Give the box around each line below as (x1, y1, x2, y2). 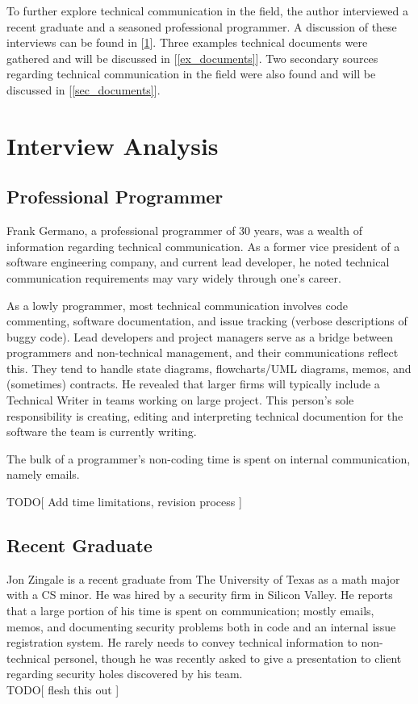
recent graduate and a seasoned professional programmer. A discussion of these (6, 18, 397, 35)
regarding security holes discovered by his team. (6, 665, 243, 682)
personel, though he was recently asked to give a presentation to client (53, 649, 402, 666)
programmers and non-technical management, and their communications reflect (6, 344, 399, 361)
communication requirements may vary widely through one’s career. (6, 269, 341, 286)
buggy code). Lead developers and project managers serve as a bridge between (6, 328, 393, 345)
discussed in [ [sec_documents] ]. (6, 81, 161, 98)
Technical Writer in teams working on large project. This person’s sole (6, 392, 354, 409)
